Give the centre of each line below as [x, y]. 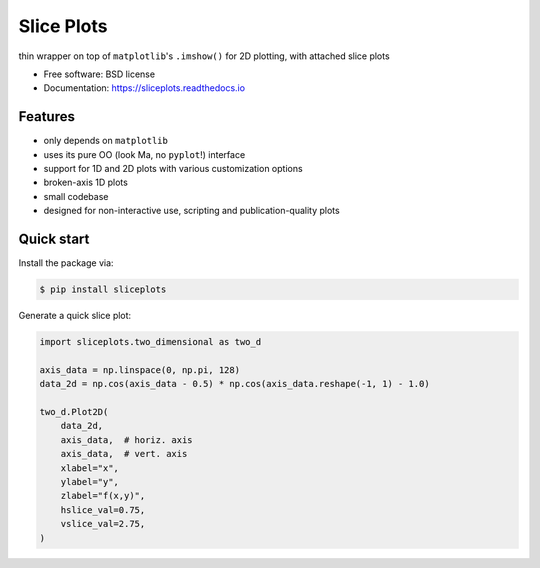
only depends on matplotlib [106, 141]
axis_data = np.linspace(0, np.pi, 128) [139, 369]
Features [46, 116]
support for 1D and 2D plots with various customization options [173, 169]
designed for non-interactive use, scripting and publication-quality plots [191, 211]
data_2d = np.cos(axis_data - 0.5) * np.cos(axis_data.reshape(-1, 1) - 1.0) [234, 384]
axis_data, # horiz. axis [127, 439]
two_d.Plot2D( [74, 411]
